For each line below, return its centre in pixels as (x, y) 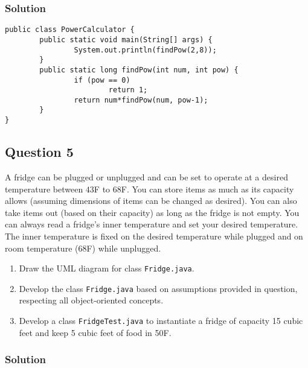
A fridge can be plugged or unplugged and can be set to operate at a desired (146, 176)
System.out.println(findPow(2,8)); (145, 50)
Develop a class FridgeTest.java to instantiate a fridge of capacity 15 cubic (161, 321)
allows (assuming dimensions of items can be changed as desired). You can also (151, 201)
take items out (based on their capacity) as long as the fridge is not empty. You (152, 212)
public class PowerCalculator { (70, 30)
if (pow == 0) (102, 80)
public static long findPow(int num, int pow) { (139, 70)
